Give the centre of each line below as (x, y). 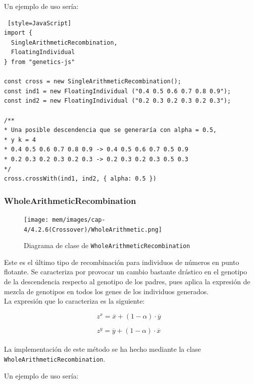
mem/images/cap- (79, 220)
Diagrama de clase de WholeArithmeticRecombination (107, 245)
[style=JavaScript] (40, 23)
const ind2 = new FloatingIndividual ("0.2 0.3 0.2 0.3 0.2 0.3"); (118, 101)
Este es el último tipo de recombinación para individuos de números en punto (122, 262)
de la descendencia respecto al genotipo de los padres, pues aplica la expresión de (127, 282)
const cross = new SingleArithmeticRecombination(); (93, 82)
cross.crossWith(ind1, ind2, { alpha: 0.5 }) (80, 179)
